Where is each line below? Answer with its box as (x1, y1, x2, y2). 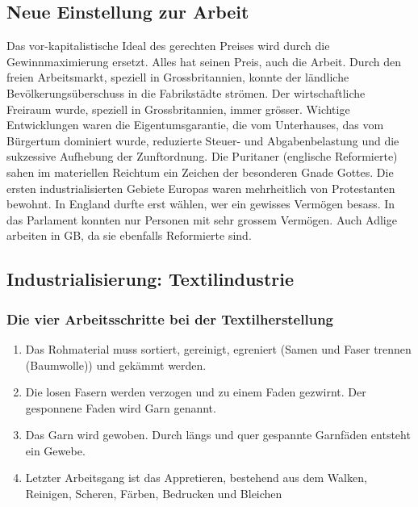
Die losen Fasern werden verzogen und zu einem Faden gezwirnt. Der (25, 383, 366, 400)
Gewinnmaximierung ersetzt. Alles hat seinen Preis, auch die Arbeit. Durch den (6, 52, 402, 69)
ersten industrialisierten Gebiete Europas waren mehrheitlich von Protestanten (6, 179, 395, 196)
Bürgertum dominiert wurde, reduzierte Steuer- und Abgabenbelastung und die (6, 132, 399, 149)
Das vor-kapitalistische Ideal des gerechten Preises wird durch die (6, 37, 330, 54)
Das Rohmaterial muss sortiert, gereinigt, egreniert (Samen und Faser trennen (25, 340, 412, 357)
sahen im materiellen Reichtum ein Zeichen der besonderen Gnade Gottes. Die (6, 163, 394, 180)
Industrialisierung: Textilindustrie (6, 266, 295, 291)
